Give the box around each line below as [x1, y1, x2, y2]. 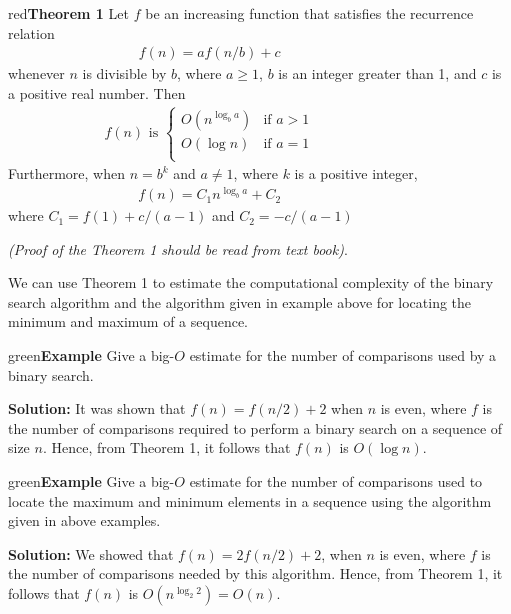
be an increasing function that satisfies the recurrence [145, 3, 474, 23]
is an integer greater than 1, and [278, 63, 477, 84]
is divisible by [82, 63, 167, 84]
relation [8, 22, 55, 43]
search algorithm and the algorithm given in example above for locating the [8, 291, 472, 312]
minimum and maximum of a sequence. [8, 311, 249, 332]
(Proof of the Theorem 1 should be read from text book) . [8, 238, 348, 259]
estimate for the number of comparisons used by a [189, 345, 497, 366]
